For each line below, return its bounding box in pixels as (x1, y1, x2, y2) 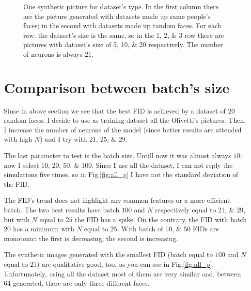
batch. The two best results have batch (4, 205, 120, 215)
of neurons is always (23, 48, 83, 59)
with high (4, 134, 32, 144)
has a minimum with (13, 224, 75, 234)
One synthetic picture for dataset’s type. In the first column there (23, 1, 219, 11)
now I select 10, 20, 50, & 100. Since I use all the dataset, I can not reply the (4, 160, 233, 170)
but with (4, 214, 30, 224)
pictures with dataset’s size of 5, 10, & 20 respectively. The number (23, 39, 223, 49)
